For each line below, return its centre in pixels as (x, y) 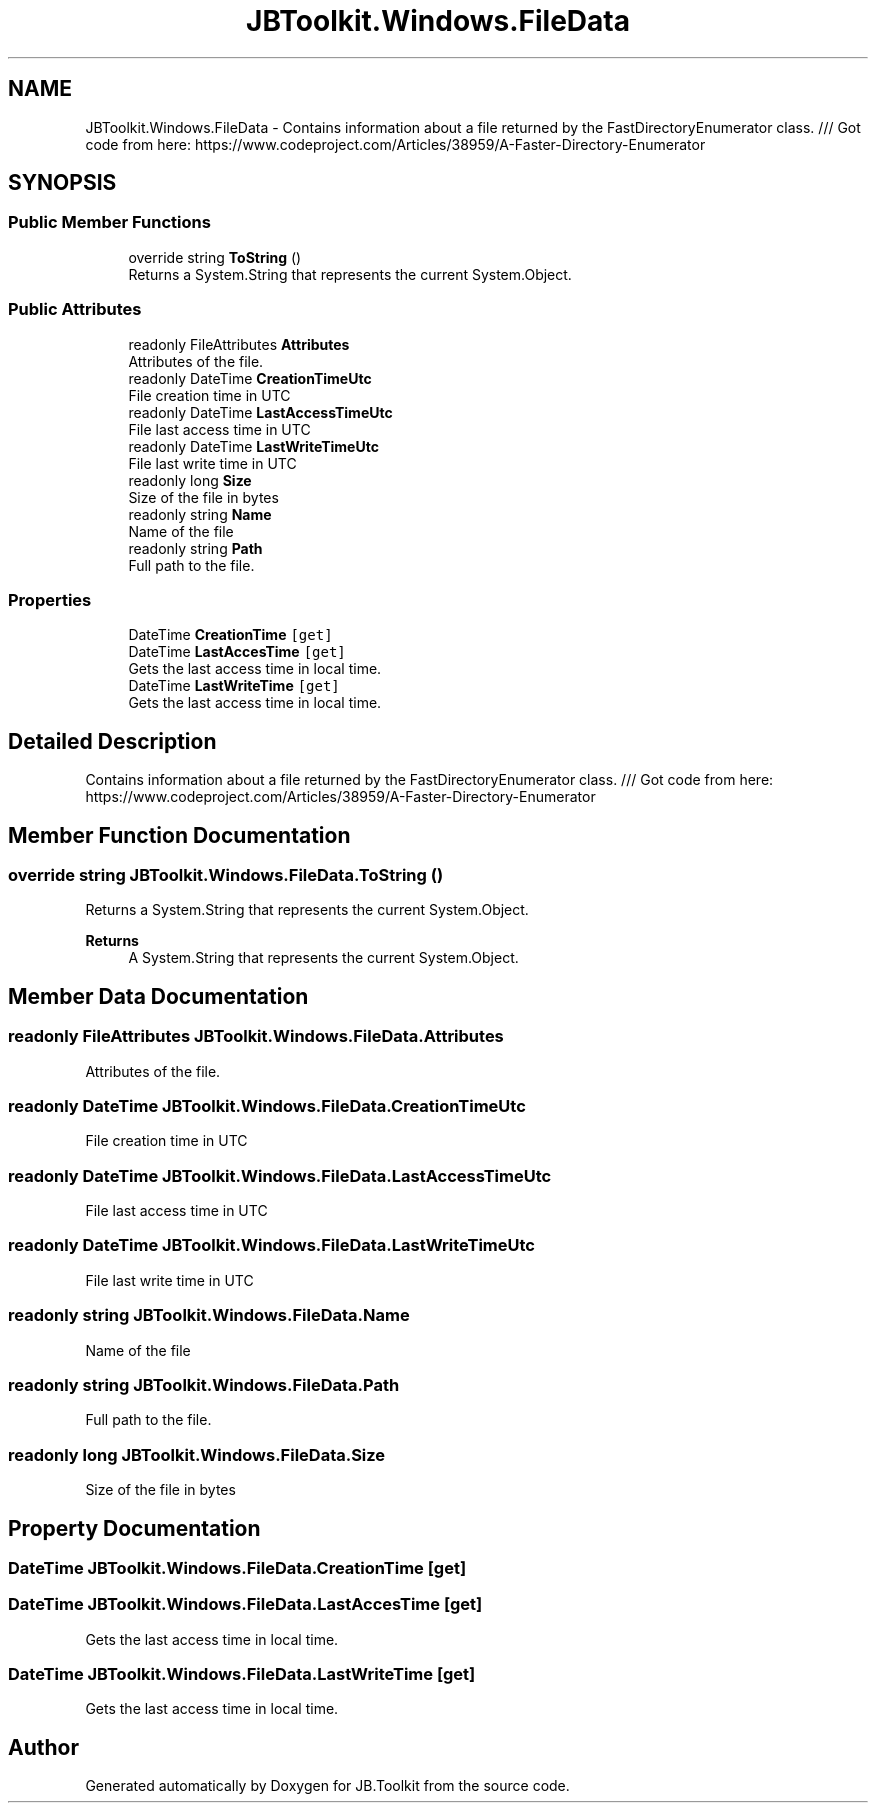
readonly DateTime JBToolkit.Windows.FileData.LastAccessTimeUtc (280, 1175)
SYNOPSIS (62, 183)
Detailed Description (112, 741)
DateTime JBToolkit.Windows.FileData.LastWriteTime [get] (242, 1674)
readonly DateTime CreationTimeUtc (250, 378)
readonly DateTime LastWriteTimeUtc (253, 446)
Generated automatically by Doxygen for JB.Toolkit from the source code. (327, 1786)
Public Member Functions (109, 222)
